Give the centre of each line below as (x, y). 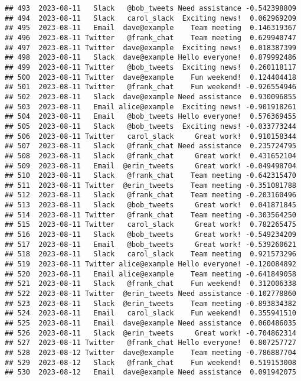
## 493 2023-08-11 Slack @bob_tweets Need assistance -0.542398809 (150, 8)
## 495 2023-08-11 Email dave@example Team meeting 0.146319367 (150, 28)
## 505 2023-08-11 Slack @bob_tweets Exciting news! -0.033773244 (150, 126)
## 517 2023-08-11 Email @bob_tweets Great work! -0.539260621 (150, 244)
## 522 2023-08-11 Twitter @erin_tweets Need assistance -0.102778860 (150, 294)
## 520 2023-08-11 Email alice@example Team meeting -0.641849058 (150, 274)
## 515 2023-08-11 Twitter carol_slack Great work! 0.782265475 (150, 225)
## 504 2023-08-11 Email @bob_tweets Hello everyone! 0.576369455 (150, 117)
